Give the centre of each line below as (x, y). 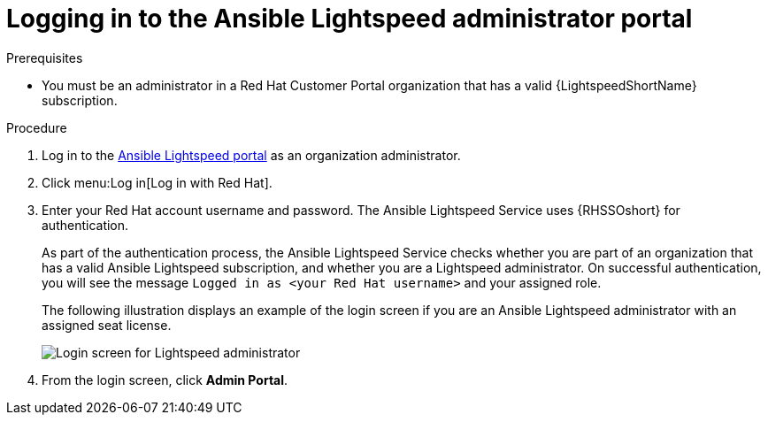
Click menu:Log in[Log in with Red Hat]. (157, 182)
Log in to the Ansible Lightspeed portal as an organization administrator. (251, 155)
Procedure (37, 127)
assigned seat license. (107, 325)
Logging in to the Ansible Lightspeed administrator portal (349, 19)
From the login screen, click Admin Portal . (165, 380)
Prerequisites (45, 58)
